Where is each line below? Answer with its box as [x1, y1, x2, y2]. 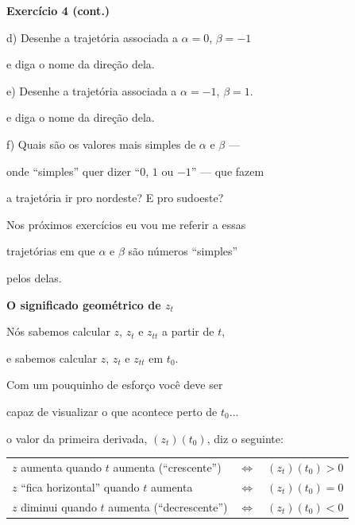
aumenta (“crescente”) [113, 458, 222, 475]
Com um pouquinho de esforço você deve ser [6, 376, 223, 393]
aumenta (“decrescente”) [108, 498, 228, 515]
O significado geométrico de [6, 296, 161, 313]
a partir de [162, 323, 214, 340]
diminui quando [21, 498, 97, 515]
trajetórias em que [6, 243, 95, 259]
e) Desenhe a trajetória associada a [6, 82, 177, 99]
